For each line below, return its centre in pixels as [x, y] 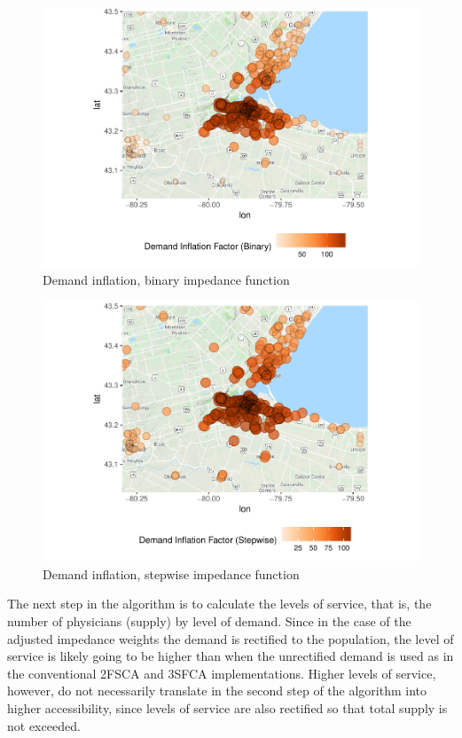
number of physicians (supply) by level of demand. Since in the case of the [209, 621]
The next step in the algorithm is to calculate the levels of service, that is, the [219, 604]
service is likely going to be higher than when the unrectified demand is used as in [231, 656]
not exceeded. [44, 725]
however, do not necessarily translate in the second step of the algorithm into [217, 691]
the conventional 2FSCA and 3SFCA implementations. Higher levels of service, [222, 673]
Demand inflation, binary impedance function [166, 280]
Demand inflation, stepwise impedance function [171, 573]
